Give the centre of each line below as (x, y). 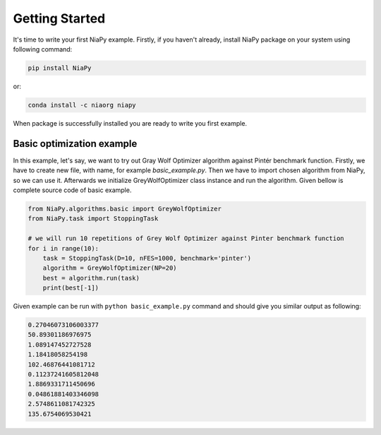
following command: (43, 49)
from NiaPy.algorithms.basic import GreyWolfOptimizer (125, 209)
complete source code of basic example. (72, 190)
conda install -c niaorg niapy (82, 105)
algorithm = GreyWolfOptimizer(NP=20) (110, 268)
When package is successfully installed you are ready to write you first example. (130, 123)
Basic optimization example (75, 144)
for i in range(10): (63, 248)
